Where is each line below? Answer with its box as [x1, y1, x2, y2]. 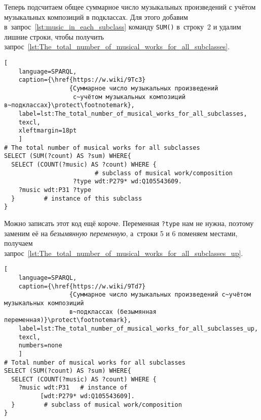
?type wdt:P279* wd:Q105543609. [73, 178, 182, 185]
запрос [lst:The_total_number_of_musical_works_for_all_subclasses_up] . [4, 247, 243, 258]
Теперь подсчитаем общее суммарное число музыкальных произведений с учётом [4, 2, 256, 12]
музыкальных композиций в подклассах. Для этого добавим [4, 11, 188, 22]
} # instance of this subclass [11, 195, 142, 202]
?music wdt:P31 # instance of [18, 384, 128, 392]
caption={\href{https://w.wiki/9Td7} [18, 282, 146, 290]
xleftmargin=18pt [18, 127, 77, 135]
